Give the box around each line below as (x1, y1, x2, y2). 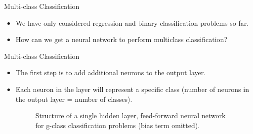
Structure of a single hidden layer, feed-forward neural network (35, 110, 226, 121)
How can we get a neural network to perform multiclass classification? (15, 34, 227, 45)
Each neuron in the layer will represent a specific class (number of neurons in (15, 84, 249, 94)
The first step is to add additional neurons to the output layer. (15, 67, 206, 78)
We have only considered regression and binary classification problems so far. (15, 17, 249, 28)
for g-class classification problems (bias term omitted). (35, 120, 200, 130)
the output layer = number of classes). (15, 93, 132, 104)
